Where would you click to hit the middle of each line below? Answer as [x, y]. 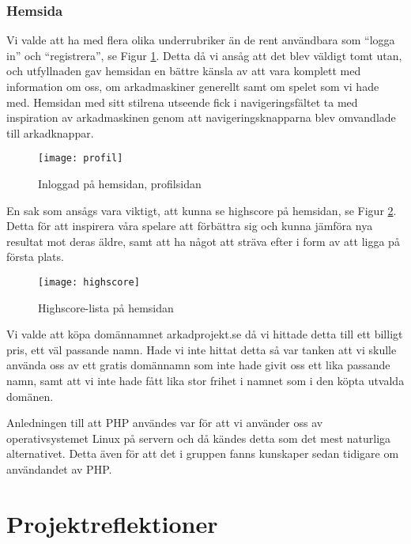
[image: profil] [81, 159]
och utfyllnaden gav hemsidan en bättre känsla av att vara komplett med [184, 71]
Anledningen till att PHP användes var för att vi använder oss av [165, 423]
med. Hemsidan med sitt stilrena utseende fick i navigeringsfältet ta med [182, 102]
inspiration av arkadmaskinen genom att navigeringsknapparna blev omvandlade [201, 117]
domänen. [30, 396]
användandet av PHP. [59, 469]
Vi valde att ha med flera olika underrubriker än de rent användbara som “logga [201, 40]
